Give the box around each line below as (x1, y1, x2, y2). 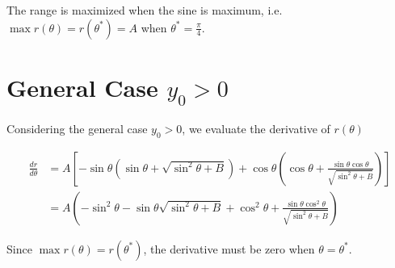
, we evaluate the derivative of (182, 120, 330, 137)
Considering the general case (6, 120, 148, 137)
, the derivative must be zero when (143, 240, 315, 257)
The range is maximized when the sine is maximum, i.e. (6, 2, 283, 18)
